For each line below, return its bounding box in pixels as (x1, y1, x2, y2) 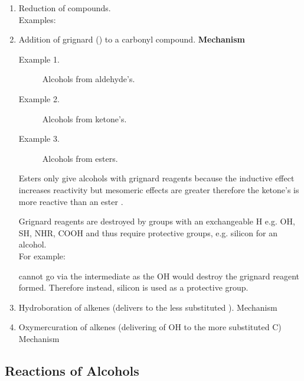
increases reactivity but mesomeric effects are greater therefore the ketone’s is (18, 183, 299, 196)
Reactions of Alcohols (5, 361, 139, 379)
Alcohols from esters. (42, 152, 118, 164)
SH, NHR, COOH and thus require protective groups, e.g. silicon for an (18, 226, 277, 239)
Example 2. (18, 92, 60, 105)
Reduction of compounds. (18, 2, 111, 14)
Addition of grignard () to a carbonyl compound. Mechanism (18, 33, 246, 45)
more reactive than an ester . (18, 195, 123, 207)
